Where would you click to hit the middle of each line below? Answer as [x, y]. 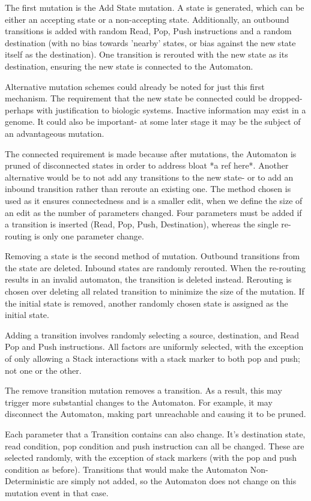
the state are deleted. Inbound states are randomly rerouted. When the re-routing [155, 267]
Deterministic [30, 481]
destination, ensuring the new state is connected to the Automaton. [129, 66]
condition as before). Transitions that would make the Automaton [126, 469]
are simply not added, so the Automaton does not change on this [177, 481]
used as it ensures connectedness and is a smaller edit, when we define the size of [154, 200]
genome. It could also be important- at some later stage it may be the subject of [153, 121]
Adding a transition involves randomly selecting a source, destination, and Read [152, 334]
